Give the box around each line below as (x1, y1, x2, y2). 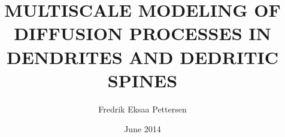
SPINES (107, 68, 178, 92)
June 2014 (124, 123, 161, 135)
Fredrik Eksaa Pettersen (98, 102, 187, 115)
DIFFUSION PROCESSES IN (14, 21, 271, 45)
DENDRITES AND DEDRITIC (6, 44, 279, 69)
